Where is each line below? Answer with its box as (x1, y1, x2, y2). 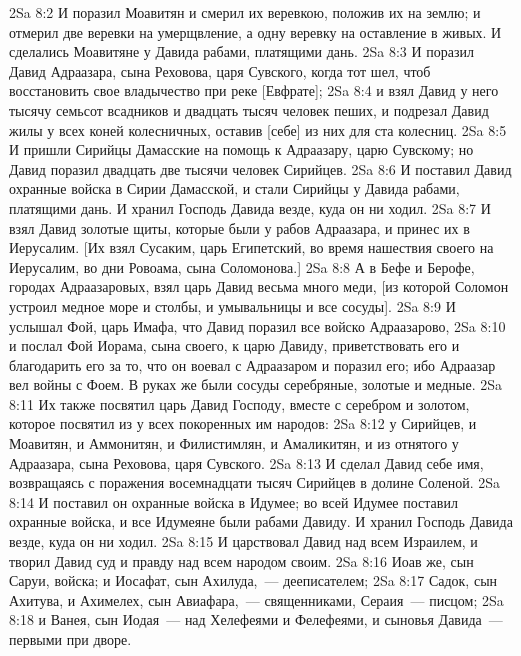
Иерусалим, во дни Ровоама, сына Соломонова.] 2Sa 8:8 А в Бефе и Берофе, (9, 256, 475, 277)
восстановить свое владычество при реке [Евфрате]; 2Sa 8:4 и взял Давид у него (9, 80, 499, 101)
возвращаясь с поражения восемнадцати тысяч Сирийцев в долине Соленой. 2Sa (9, 472, 501, 493)
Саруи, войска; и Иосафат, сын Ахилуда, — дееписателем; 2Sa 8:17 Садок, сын (9, 570, 498, 591)
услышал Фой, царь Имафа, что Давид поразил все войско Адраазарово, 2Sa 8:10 (9, 315, 506, 336)
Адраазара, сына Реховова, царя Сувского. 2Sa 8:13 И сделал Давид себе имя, (9, 452, 484, 473)
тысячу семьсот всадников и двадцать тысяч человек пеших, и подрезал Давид (9, 99, 489, 120)
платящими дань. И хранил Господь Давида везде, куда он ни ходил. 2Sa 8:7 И (9, 197, 491, 218)
